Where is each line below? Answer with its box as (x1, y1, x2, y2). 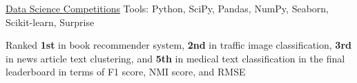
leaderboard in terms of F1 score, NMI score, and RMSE (6, 64, 246, 79)
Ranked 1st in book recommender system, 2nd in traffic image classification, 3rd (6, 38, 351, 52)
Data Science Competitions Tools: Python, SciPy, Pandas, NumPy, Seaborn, (6, 1, 329, 15)
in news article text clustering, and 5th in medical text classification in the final (6, 51, 345, 65)
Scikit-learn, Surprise (6, 14, 95, 29)
